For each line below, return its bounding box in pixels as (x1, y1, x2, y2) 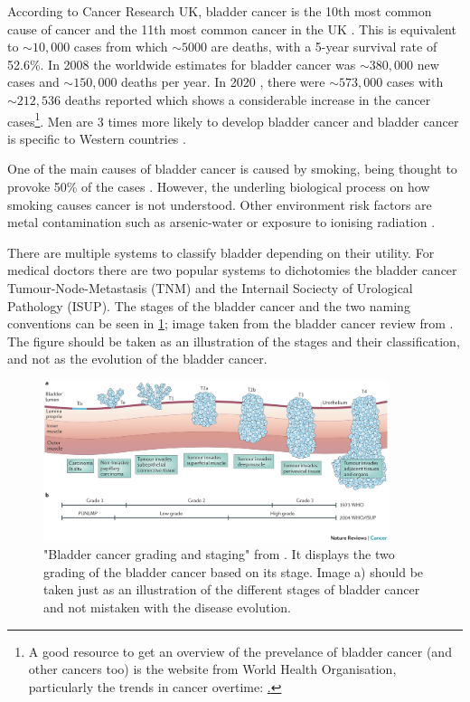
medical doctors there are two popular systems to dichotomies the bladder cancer (7, 261, 457, 280)
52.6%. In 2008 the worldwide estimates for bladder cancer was (7, 54, 356, 73)
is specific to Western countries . (7, 128, 186, 147)
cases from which (73, 37, 168, 56)
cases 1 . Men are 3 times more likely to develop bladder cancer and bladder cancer (7, 109, 459, 130)
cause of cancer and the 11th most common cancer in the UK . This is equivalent (7, 19, 456, 38)
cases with (386, 72, 444, 91)
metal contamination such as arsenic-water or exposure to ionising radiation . (7, 213, 436, 232)
